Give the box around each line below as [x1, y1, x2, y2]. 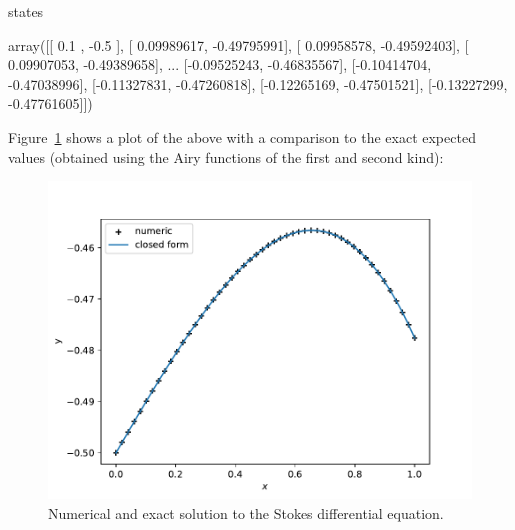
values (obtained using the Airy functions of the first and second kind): [8, 146, 444, 167]
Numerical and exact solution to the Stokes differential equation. [48, 502, 444, 523]
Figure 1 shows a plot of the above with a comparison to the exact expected [8, 126, 476, 147]
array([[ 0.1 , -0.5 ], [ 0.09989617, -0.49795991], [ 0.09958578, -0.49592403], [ [8, 34, 469, 55]
